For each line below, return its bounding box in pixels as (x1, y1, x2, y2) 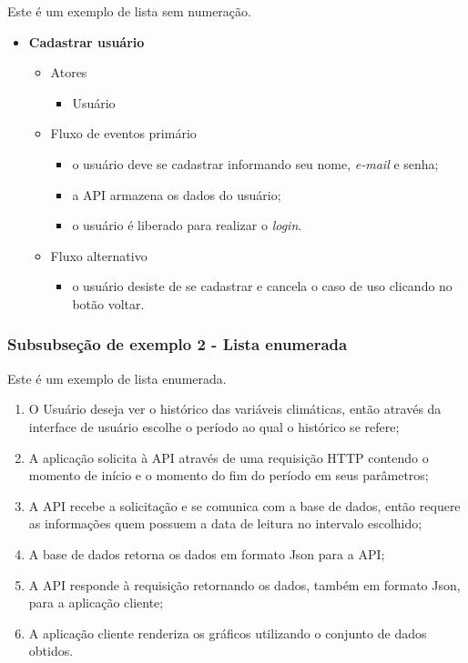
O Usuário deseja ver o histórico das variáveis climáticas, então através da (28, 399, 442, 418)
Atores (50, 63, 87, 82)
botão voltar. (72, 294, 145, 313)
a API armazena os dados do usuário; (72, 185, 281, 204)
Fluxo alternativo (50, 246, 148, 265)
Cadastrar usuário (28, 32, 145, 51)
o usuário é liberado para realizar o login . (72, 216, 302, 235)
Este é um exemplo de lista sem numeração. (7, 2, 251, 20)
